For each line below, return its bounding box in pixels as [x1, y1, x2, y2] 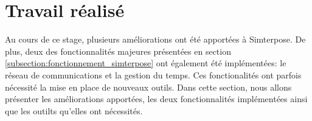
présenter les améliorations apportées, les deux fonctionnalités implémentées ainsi [5, 92, 308, 105]
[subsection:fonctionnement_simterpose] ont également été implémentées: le [5, 57, 286, 69]
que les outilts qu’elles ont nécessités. [5, 104, 143, 117]
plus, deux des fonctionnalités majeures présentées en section [5, 44, 231, 57]
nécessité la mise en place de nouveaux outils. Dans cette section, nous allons [5, 80, 292, 93]
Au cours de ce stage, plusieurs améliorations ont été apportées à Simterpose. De [5, 33, 306, 46]
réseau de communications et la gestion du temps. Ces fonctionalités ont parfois [5, 68, 302, 81]
